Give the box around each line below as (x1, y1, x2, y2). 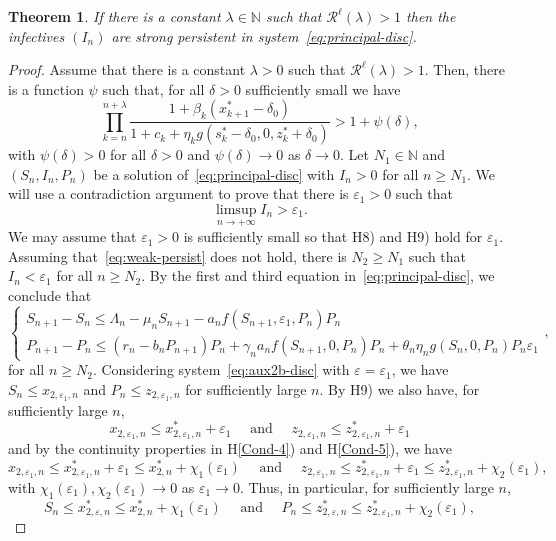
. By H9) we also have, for (319, 378, 480, 399)
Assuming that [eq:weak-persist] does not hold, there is (8, 245, 347, 266)
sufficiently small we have (245, 78, 401, 99)
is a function (8, 78, 84, 99)
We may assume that (8, 226, 137, 247)
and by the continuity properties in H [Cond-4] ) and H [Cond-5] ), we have (8, 438, 452, 459)
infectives (8, 25, 65, 46)
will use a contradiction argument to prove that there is (8, 183, 349, 204)
